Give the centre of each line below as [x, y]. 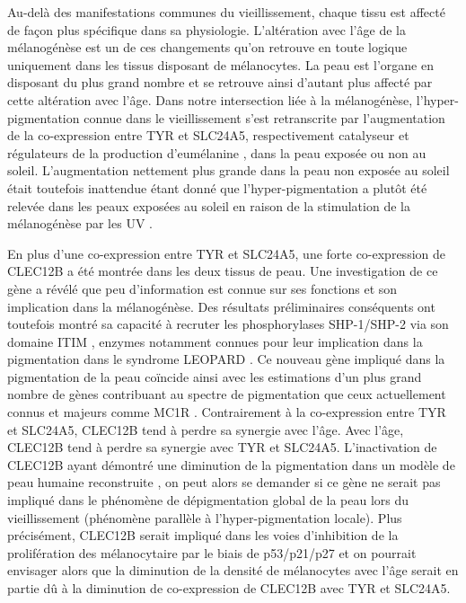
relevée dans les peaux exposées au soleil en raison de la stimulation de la [209, 205]
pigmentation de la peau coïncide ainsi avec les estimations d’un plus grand [215, 376]
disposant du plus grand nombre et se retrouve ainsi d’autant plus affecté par [220, 82]
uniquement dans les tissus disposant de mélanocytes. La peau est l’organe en [220, 64]
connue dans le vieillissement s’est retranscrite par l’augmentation [264, 117]
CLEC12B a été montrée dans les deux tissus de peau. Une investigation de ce [223, 271]
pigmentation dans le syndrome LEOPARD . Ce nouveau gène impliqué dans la [226, 359]
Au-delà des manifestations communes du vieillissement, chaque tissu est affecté [226, 12]
